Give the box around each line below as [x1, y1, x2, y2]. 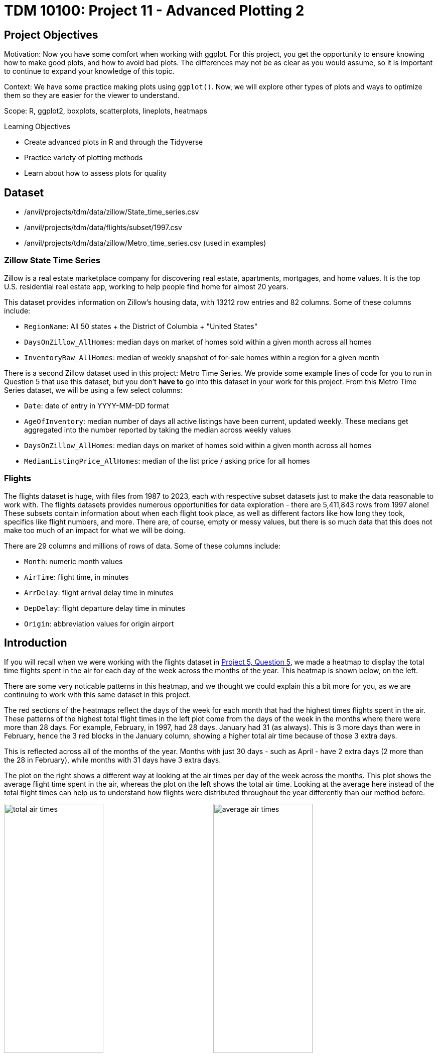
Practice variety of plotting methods [24, 153, 143, 162]
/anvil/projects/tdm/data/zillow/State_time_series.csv [24, 207, 199, 217]
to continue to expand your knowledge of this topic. [4, 67, 175, 76]
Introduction [4, 636, 67, 649]
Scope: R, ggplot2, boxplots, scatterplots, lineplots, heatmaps [4, 107, 207, 116]
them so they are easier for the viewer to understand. [4, 91, 180, 100]
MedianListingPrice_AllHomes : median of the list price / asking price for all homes [24, 456, 310, 465]
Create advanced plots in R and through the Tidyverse [24, 138, 203, 147]
